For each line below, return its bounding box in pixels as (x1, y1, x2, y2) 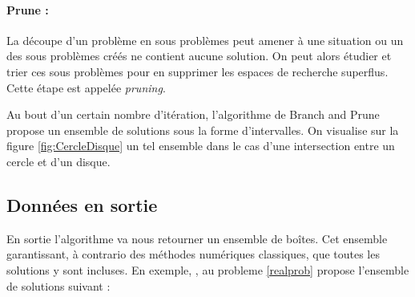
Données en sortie (6, 192, 158, 217)
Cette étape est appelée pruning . (6, 79, 166, 96)
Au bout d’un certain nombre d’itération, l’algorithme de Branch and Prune (6, 106, 380, 123)
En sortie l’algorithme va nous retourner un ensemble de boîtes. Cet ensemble (6, 230, 388, 246)
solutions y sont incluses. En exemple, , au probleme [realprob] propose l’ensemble (6, 261, 409, 278)
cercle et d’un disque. (6, 153, 111, 169)
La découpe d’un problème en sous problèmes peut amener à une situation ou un (6, 31, 404, 48)
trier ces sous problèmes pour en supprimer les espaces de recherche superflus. (6, 63, 389, 79)
